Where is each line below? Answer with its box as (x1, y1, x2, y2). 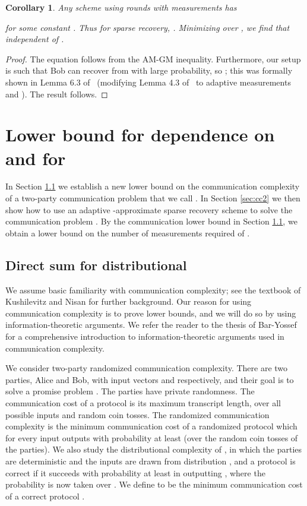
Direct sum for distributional (5, 255, 187, 274)
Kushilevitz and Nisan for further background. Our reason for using (5, 295, 252, 308)
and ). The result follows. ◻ (5, 87, 108, 100)
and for (5, 146, 66, 170)
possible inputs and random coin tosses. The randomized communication (5, 408, 270, 420)
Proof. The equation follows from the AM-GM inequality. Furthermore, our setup (5, 52, 301, 65)
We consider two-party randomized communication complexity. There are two (5, 362, 288, 374)
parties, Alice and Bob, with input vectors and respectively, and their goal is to (5, 373, 294, 385)
